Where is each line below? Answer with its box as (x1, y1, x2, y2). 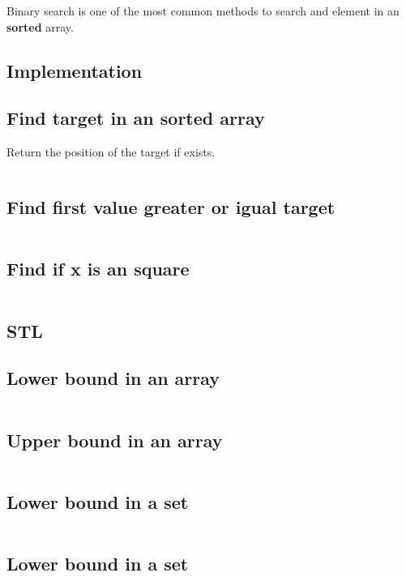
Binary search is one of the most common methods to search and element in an (6, 2, 400, 19)
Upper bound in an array (6, 427, 223, 452)
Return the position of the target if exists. (6, 143, 216, 160)
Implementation (6, 58, 143, 83)
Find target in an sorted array (6, 105, 265, 130)
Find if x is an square (6, 256, 190, 281)
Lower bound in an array (6, 365, 220, 391)
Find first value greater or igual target (6, 194, 335, 220)
